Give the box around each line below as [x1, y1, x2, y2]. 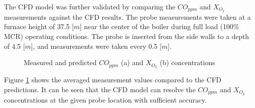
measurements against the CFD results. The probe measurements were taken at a [4, 11, 251, 22]
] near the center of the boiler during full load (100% [80, 21, 239, 32]
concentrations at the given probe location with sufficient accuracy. [4, 94, 207, 105]
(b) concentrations [160, 57, 215, 68]
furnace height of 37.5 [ [4, 21, 74, 32]
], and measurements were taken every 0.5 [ [31, 40, 162, 51]
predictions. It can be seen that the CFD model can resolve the [4, 84, 196, 94]
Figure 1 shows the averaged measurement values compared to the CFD [4, 74, 222, 85]
